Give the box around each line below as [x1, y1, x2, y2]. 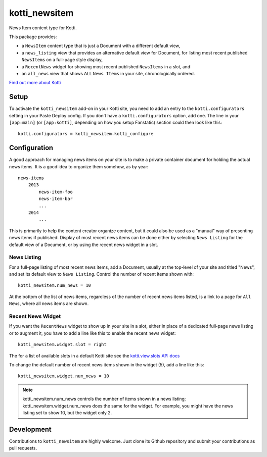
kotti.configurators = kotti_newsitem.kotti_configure [18, 131, 154, 137]
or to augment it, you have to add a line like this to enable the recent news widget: [9, 330, 176, 336]
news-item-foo [39, 189, 73, 195]
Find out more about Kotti [9, 80, 61, 86]
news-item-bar [39, 196, 73, 202]
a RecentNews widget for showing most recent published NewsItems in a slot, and [21, 63, 190, 69]
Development [9, 425, 52, 433]
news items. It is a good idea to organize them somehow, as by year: [9, 163, 149, 169]
